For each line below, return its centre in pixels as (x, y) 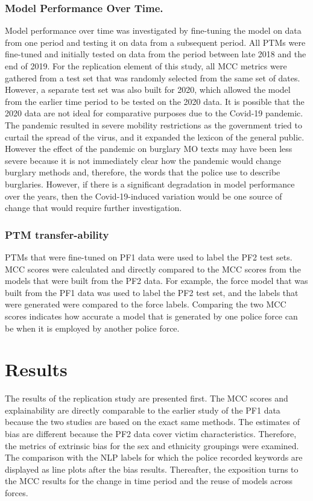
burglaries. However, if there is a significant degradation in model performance (150, 184)
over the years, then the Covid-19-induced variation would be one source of (144, 196)
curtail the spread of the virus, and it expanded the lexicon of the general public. (155, 137)
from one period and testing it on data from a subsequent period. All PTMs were (155, 42)
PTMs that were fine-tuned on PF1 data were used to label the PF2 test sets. (149, 257)
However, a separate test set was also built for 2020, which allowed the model (148, 90)
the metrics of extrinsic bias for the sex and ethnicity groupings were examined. (152, 445)
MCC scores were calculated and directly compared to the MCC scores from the (153, 269)
